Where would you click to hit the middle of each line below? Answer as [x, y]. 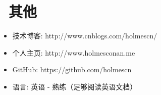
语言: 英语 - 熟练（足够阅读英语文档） [75, 86]
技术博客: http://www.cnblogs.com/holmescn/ [85, 36]
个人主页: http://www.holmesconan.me [74, 52]
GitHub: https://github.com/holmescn [72, 69]
